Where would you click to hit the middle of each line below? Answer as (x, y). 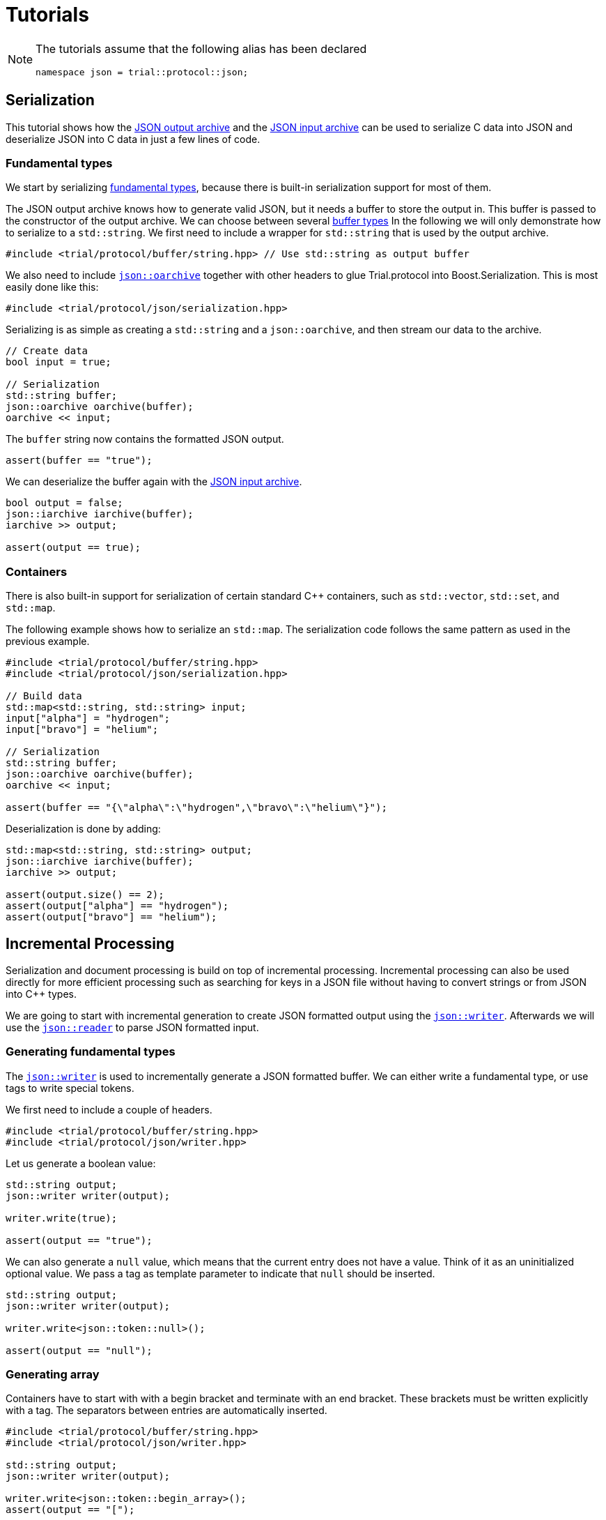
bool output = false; (64, 503)
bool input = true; (59, 362)
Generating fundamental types (91, 1052)
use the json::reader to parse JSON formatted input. (132, 1027)
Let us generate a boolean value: (81, 1163)
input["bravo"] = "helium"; (82, 730)
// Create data (47, 351)
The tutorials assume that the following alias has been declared (201, 48)
